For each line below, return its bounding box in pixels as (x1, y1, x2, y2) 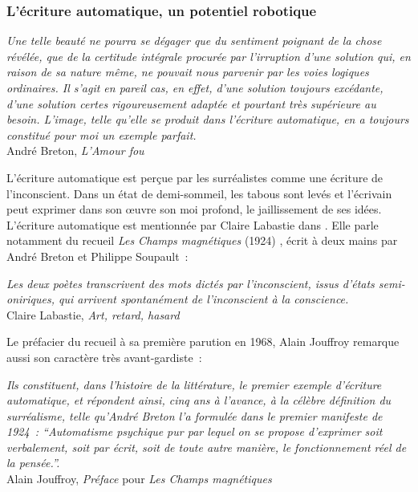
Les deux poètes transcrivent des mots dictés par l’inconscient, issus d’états (6, 274, 375, 291)
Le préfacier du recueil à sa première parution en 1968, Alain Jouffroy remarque (6, 333, 400, 350)
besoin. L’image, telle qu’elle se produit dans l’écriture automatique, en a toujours (6, 111, 409, 128)
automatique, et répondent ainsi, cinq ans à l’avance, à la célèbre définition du (6, 392, 392, 409)
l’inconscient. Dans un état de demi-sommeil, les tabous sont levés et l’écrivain (6, 185, 392, 201)
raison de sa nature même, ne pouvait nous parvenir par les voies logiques (6, 63, 369, 80)
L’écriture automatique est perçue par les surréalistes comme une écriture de (6, 169, 384, 185)
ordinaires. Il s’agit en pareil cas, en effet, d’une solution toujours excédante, (6, 79, 384, 96)
